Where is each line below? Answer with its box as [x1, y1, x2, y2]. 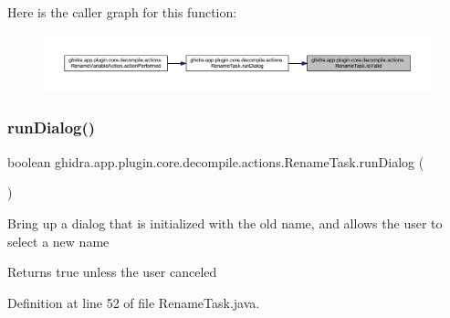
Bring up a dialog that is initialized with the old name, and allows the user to [7, 213, 443, 232]
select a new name [7, 231, 110, 250]
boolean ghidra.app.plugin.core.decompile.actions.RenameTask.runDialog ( [7, 152, 424, 171]
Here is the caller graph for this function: [7, 3, 237, 21]
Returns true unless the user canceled [7, 262, 217, 281]
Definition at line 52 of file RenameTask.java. [7, 292, 260, 312]
